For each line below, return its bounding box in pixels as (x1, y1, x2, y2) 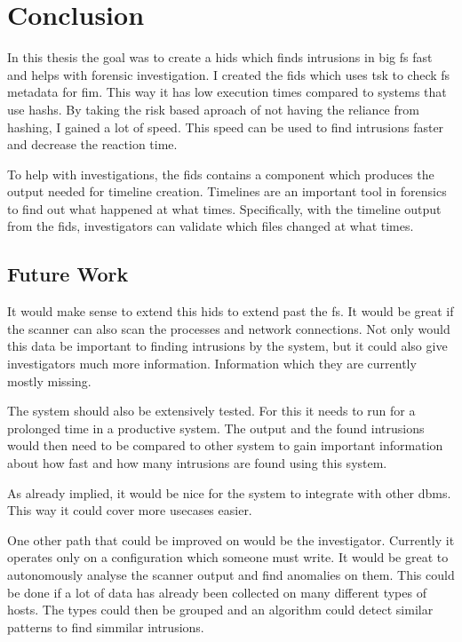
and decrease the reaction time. (7, 135, 178, 154)
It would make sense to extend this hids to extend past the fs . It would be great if (7, 302, 454, 321)
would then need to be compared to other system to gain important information (7, 436, 443, 455)
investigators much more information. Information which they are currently (7, 354, 417, 373)
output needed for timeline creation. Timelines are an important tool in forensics (7, 182, 447, 201)
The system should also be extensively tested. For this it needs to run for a (7, 401, 416, 420)
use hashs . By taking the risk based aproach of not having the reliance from (7, 99, 419, 118)
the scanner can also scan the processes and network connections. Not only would (7, 319, 450, 337)
